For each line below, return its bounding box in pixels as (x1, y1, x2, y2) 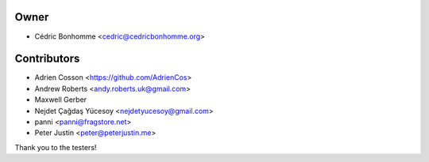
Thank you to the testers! (14, 142, 97, 152)
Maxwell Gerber (34, 95, 87, 104)
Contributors (14, 52, 80, 66)
